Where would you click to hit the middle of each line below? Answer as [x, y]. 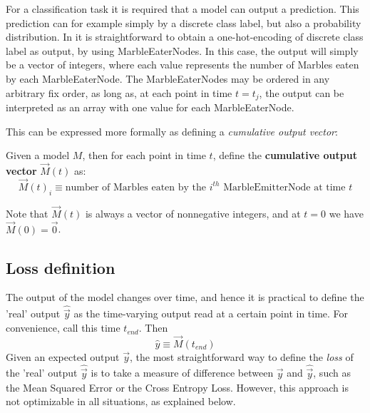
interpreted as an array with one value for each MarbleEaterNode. [150, 107]
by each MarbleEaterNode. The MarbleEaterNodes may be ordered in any [168, 78]
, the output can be [302, 92]
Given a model [38, 155]
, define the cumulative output [285, 155]
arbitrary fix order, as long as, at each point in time [119, 92]
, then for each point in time [144, 155]
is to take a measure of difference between [182, 373]
